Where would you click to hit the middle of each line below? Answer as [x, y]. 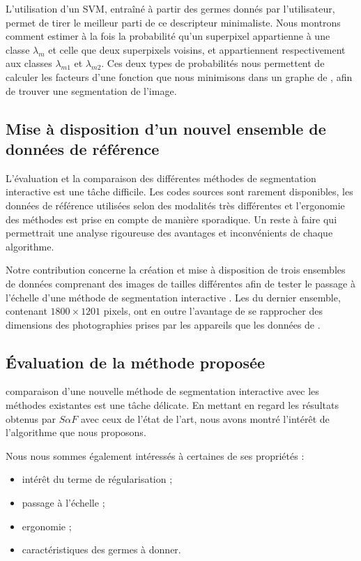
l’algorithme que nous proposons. [76, 432]
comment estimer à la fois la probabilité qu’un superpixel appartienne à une [168, 36]
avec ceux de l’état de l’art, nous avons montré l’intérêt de [205, 418]
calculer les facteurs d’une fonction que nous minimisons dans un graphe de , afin [179, 76]
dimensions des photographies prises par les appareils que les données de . [163, 324]
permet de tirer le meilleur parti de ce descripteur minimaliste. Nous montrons [173, 22]
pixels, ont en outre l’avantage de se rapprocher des [213, 311]
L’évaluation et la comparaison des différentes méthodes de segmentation [161, 178]
